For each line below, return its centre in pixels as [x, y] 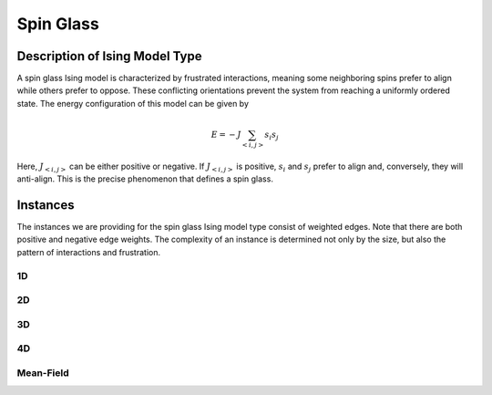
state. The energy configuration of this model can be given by [133, 103]
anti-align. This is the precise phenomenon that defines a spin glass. [145, 179]
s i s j [272, 135]
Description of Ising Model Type [109, 56]
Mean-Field [43, 372]
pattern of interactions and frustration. [89, 252]
